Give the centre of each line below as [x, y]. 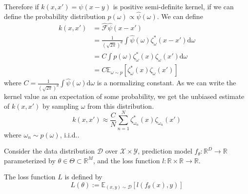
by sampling [61, 106]
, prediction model [165, 151]
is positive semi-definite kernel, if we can [173, 6]
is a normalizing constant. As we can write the [166, 83]
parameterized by [30, 160]
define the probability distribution [55, 16]
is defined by [83, 177]
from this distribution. [121, 106]
